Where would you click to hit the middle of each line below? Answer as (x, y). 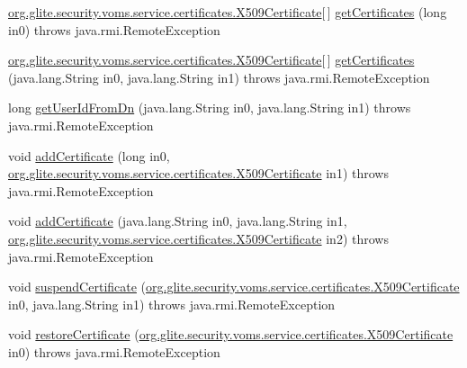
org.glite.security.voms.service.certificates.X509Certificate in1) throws (198, 173)
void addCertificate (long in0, (89, 155)
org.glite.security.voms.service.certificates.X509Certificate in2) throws (198, 238)
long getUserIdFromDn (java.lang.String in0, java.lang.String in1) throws (210, 108)
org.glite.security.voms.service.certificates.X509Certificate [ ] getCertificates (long (228, 12)
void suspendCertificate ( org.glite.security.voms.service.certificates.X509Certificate (234, 287)
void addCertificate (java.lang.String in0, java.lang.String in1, (178, 221)
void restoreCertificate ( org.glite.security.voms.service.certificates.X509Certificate (231, 334)
